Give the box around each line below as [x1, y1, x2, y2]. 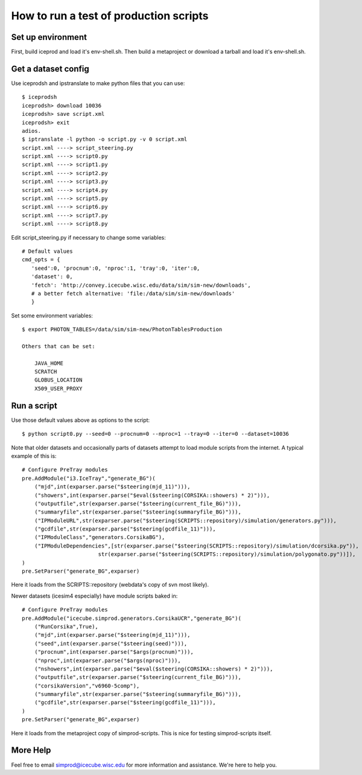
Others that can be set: [22, 343, 95, 349]
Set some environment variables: [11, 311, 94, 319]
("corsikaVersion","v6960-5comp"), [34, 682, 140, 689]
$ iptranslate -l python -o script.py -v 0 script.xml [22, 136, 188, 143]
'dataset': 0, [31, 273, 73, 280]
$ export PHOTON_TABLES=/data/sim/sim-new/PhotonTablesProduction [22, 326, 223, 333]
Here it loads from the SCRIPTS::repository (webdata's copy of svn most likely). [11, 581, 209, 588]
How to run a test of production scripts [11, 9, 209, 22]
